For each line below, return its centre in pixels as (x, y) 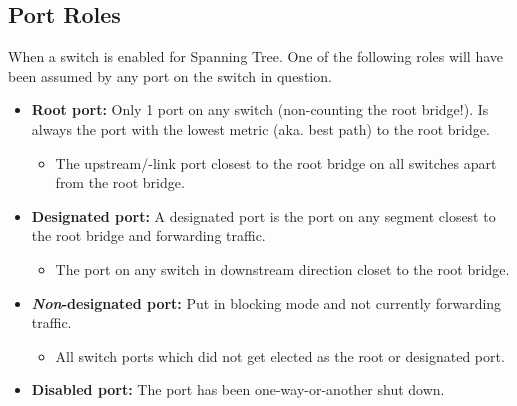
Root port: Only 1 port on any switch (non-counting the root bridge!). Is (260, 109)
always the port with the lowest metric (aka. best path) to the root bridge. (260, 128)
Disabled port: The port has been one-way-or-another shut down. (238, 389)
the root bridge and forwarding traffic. (148, 235)
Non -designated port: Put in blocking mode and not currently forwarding (266, 302)
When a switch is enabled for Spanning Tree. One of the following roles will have (256, 56)
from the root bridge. (120, 182)
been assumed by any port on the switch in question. (170, 75)
